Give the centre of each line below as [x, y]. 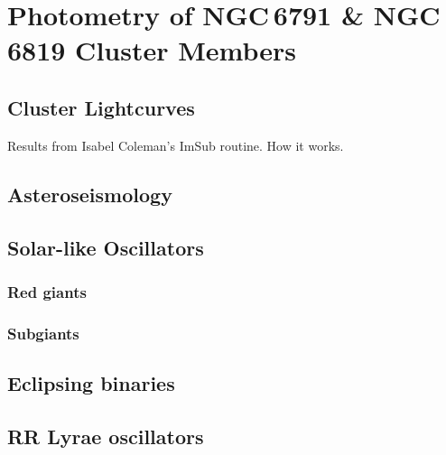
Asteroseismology [90, 194]
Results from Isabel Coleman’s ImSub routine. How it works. [176, 145]
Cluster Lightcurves [101, 107]
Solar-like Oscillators [106, 247]
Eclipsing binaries [91, 383]
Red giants [47, 291]
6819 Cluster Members [152, 50]
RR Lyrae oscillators [106, 436]
